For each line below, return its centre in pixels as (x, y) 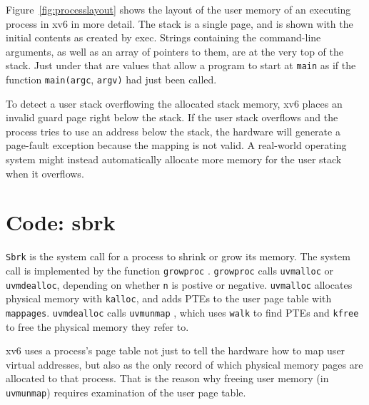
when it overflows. (45, 173)
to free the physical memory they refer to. (97, 326)
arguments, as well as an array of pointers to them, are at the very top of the (175, 51)
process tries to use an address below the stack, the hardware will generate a (173, 131)
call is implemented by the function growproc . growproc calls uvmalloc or (170, 271)
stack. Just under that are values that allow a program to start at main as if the (181, 65)
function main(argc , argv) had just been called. (111, 80)
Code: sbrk (61, 222)
